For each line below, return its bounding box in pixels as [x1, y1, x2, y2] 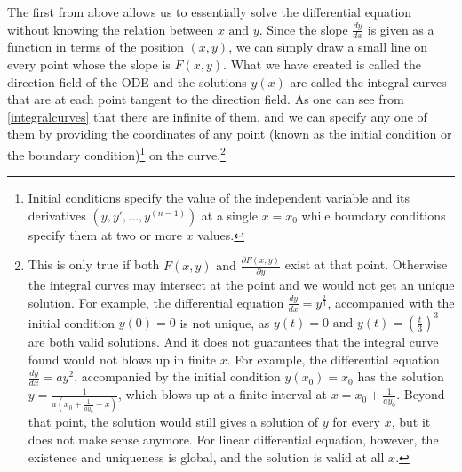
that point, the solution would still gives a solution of [28, 412, 319, 431]
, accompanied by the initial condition [74, 367, 281, 386]
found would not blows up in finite [28, 349, 217, 368]
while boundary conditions [301, 205, 446, 224]
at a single [201, 205, 258, 224]
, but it [391, 412, 431, 431]
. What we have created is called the [223, 55, 421, 74]
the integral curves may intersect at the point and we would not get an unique [28, 276, 455, 294]
